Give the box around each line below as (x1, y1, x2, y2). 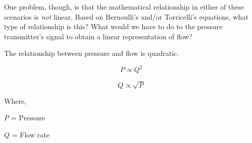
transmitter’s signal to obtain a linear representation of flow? (4, 31, 193, 41)
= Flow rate (12, 129, 49, 139)
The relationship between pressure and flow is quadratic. (4, 48, 179, 58)
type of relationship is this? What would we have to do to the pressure (4, 21, 223, 32)
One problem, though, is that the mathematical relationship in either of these (4, 2, 244, 12)
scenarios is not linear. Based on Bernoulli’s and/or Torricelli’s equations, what (4, 11, 248, 22)
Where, (4, 95, 26, 106)
